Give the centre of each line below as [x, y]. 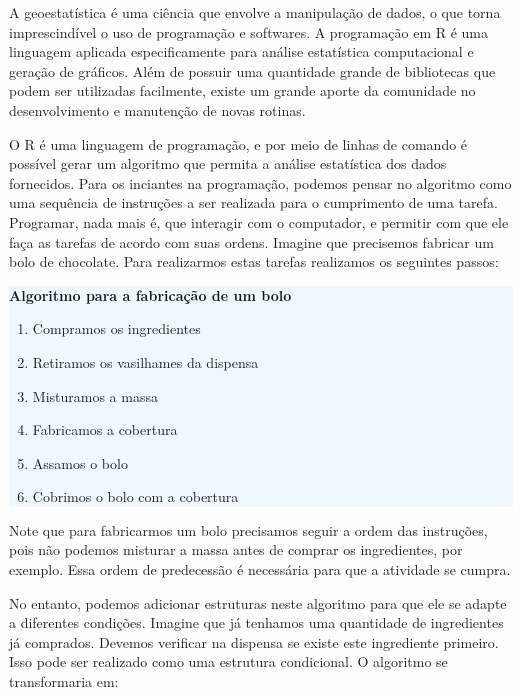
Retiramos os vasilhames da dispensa [145, 361]
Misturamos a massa [95, 395]
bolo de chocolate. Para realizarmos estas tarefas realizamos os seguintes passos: [254, 261]
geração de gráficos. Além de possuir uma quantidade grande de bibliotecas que [252, 70]
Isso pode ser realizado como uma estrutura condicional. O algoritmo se [228, 661]
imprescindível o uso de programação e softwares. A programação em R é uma [248, 31]
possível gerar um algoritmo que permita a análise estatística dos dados [228, 163]
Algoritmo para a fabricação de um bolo [150, 294]
